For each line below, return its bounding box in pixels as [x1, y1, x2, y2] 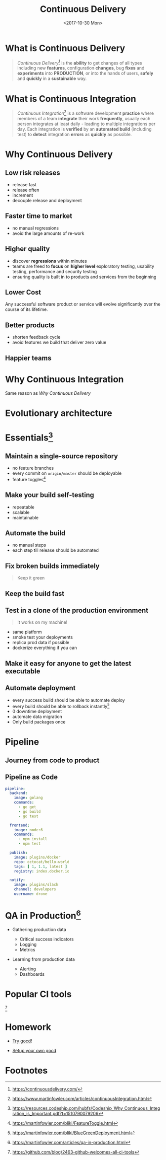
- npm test [18, 841, 41, 846]
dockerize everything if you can [12, 645, 77, 651]
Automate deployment [5, 684, 76, 692]
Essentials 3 [5, 430, 53, 443]
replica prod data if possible [12, 640, 70, 646]
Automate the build [5, 529, 66, 537]
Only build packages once [12, 719, 66, 725]
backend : [9, 791, 28, 796]
